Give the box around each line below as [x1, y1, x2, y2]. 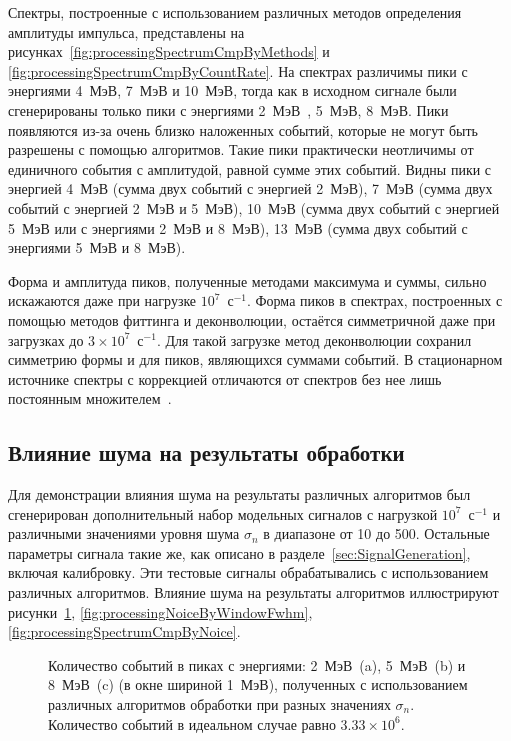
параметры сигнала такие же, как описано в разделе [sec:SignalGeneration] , [8, 542, 471, 563]
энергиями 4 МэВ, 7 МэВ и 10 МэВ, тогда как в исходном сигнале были [8, 80, 457, 101]
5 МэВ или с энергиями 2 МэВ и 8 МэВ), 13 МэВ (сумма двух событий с [8, 217, 468, 238]
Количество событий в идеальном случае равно [48, 713, 336, 734]
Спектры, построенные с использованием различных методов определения [8, 2, 462, 22]
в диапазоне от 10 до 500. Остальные [263, 523, 490, 544]
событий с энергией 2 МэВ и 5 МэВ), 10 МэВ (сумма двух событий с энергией [8, 197, 500, 218]
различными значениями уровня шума [8, 523, 240, 544]
